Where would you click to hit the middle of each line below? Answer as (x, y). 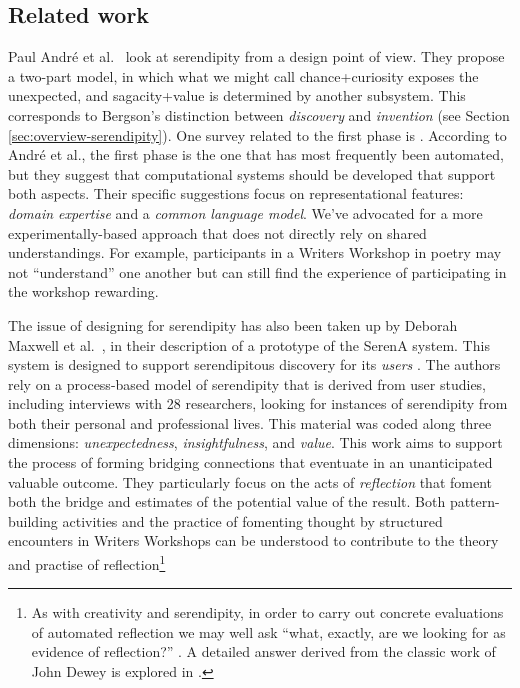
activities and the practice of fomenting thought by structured (252, 520)
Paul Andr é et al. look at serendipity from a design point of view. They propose (256, 56)
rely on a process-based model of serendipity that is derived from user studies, (247, 383)
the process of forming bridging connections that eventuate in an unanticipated (250, 462)
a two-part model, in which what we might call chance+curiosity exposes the (243, 75)
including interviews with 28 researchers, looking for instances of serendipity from (258, 403)
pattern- (474, 501)
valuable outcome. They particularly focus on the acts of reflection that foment (250, 481)
